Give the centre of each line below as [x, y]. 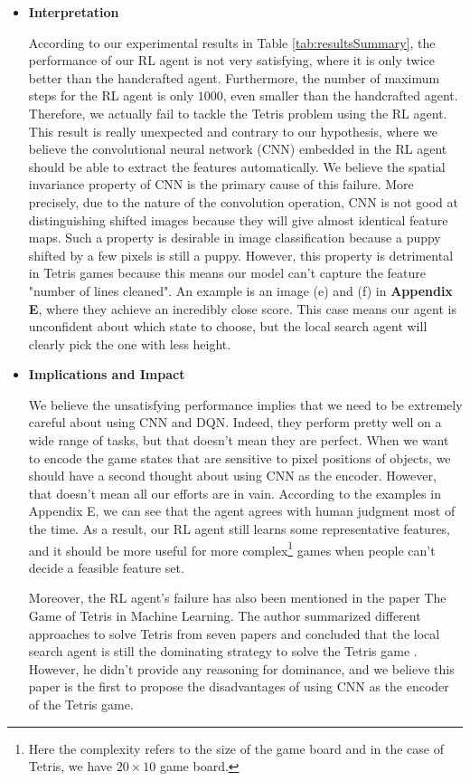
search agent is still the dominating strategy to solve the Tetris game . [223, 651]
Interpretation [74, 12]
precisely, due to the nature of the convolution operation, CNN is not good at [243, 201]
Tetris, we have [70, 766]
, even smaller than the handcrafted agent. [340, 95]
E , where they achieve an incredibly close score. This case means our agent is [242, 308]
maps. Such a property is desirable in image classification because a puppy [235, 238]
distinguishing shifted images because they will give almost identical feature [238, 219]
